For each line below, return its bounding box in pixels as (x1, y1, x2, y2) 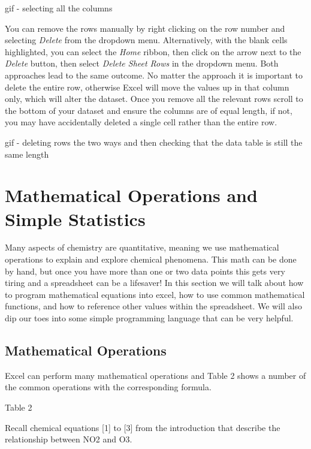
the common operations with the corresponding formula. (5, 381, 212, 393)
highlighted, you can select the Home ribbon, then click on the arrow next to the (5, 45, 301, 58)
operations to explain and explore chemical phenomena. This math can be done (5, 253, 297, 266)
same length (5, 147, 49, 160)
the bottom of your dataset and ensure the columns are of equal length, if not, (5, 104, 292, 116)
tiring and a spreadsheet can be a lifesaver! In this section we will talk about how (5, 276, 304, 289)
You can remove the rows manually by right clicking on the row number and (5, 22, 285, 34)
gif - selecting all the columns (5, 2, 113, 14)
